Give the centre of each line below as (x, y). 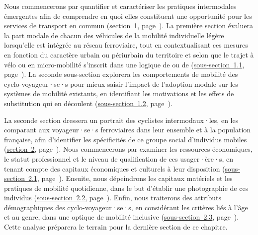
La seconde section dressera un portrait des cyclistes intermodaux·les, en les (121, 120)
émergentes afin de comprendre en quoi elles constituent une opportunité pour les (128, 16)
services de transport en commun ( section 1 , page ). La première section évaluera (129, 26)
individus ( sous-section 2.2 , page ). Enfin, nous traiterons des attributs (113, 198)
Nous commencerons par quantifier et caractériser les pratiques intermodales (120, 6)
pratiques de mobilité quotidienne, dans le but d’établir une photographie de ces (126, 188)
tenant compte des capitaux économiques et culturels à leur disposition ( (115, 168)
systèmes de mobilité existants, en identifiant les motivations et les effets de (119, 93)
